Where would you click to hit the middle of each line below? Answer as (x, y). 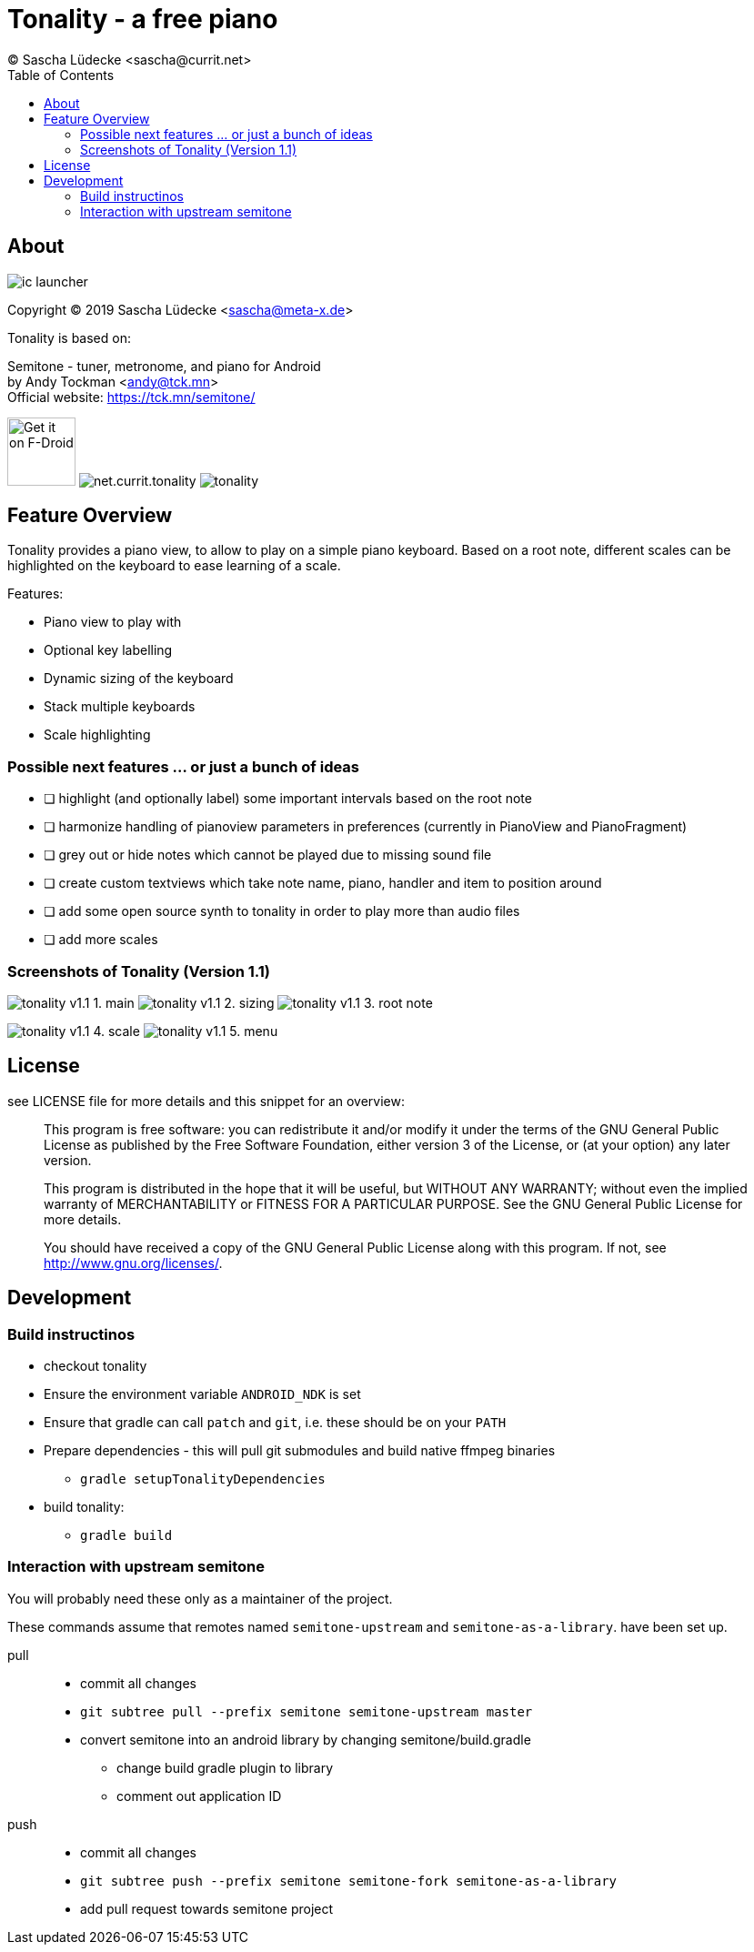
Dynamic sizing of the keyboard (139, 679)
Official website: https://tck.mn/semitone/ (131, 397)
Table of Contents (61, 75)
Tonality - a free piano (143, 19)
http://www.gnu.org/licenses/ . (133, 1263)
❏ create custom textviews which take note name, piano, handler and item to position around (323, 883)
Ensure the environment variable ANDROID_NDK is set (202, 1394)
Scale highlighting (97, 735)
